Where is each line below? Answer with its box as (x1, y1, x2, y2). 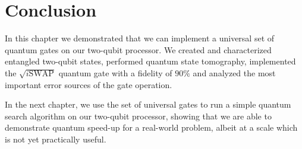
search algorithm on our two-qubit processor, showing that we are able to (5, 109, 272, 122)
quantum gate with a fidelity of (58, 66, 172, 79)
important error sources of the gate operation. (5, 78, 172, 90)
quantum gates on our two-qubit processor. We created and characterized (5, 43, 272, 56)
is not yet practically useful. (5, 132, 106, 145)
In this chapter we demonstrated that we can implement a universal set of (5, 32, 275, 44)
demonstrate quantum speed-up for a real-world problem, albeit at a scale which (5, 121, 298, 134)
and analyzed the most (193, 66, 276, 79)
